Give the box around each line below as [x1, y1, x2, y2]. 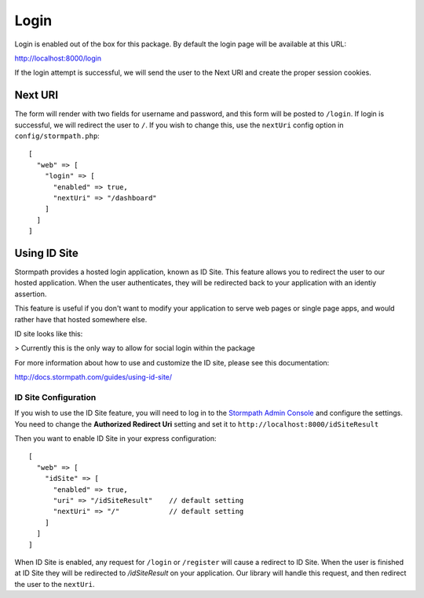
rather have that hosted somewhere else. [14, 314, 148, 324]
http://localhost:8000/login [14, 53, 102, 63]
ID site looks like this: [14, 329, 83, 338]
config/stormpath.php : [14, 131, 100, 141]
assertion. [14, 289, 47, 299]
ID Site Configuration [14, 391, 97, 402]
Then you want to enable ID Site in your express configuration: [14, 434, 217, 443]
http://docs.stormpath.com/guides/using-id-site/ [14, 372, 173, 382]
